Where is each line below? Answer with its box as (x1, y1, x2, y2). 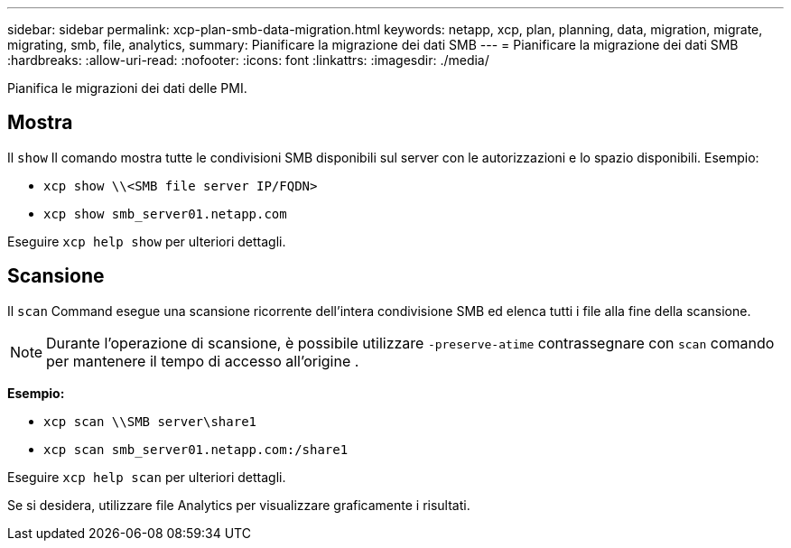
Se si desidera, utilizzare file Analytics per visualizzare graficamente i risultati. (7, 497, 470, 513)
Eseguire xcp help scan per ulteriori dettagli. (7, 469, 286, 485)
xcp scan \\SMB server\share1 (43, 413, 257, 429)
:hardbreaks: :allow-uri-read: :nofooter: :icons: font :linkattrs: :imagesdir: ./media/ (7, 52, 489, 68)
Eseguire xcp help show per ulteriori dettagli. (7, 233, 286, 249)
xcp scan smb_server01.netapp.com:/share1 (43, 441, 349, 457)
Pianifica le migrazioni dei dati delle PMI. (7, 80, 247, 96)
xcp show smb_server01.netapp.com (43, 206, 287, 221)
